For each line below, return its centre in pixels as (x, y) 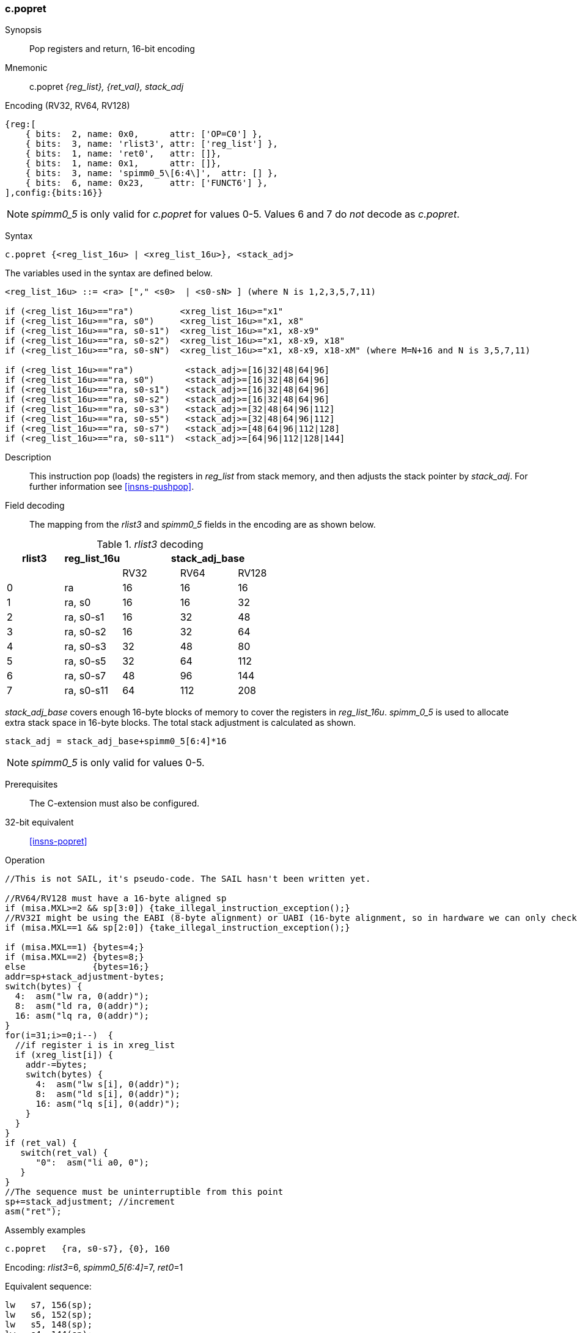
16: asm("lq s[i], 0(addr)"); (108, 1104)
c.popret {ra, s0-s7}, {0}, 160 (87, 1249)
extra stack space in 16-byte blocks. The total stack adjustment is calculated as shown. (181, 723)
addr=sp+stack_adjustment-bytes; (85, 977)
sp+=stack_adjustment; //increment (90, 1202)
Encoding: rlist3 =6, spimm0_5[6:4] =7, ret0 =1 (94, 1268)
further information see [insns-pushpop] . (112, 487)
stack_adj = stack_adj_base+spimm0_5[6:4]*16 (116, 741)
